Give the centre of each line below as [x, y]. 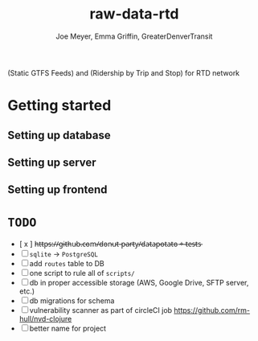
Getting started [59, 106]
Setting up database [59, 135]
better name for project [68, 329]
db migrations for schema [72, 301]
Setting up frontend [57, 190]
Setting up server [52, 162]
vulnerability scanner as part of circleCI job [101, 310]
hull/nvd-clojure [45, 319]
